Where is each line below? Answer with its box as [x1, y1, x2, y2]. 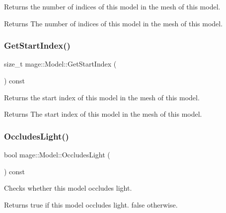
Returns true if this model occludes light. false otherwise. [4, 199, 178, 210]
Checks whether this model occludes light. [4, 183, 132, 193]
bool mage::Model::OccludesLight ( [4, 149, 110, 159]
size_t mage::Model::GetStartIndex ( [4, 59, 117, 69]
